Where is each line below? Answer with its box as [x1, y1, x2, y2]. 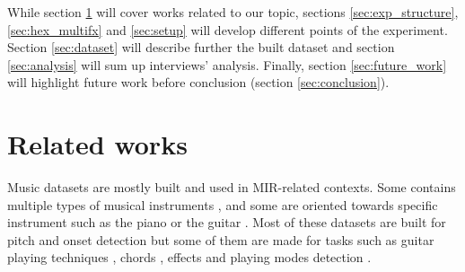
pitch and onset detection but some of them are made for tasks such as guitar [7, 230, 434, 249]
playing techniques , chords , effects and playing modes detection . [7, 248, 372, 267]
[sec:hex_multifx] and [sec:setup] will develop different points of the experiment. [7, 20, 448, 39]
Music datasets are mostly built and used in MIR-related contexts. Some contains [7, 178, 456, 197]
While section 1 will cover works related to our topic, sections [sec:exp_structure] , [7, 3, 459, 21]
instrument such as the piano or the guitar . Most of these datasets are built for [7, 213, 446, 232]
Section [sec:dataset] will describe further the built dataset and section [7, 38, 395, 57]
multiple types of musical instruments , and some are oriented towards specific [7, 195, 438, 214]
